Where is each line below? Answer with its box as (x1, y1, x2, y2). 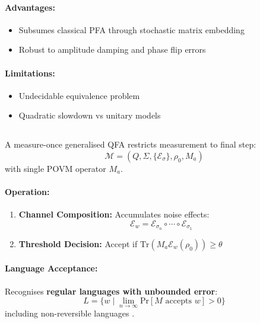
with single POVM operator (5, 162, 106, 174)
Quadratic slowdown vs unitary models (18, 109, 161, 121)
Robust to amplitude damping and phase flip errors (18, 43, 206, 56)
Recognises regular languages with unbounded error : (5, 284, 218, 297)
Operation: (5, 186, 50, 198)
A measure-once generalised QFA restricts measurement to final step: (5, 138, 256, 151)
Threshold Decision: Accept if (18, 237, 138, 250)
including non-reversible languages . (5, 307, 135, 319)
